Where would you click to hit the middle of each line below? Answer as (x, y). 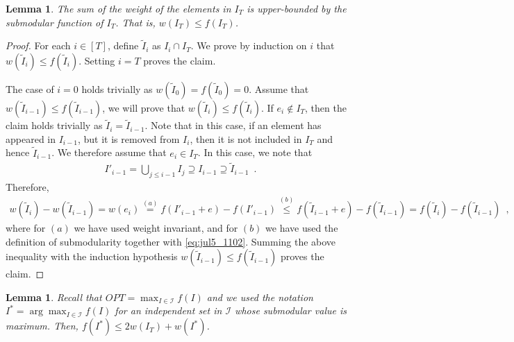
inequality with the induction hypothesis (92, 256)
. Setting (97, 60)
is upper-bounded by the (297, 8)
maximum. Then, (42, 326)
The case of (30, 89)
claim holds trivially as (54, 125)
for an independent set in (168, 310)
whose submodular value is (291, 310)
